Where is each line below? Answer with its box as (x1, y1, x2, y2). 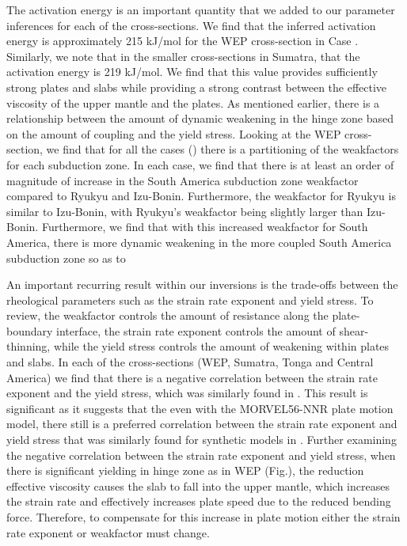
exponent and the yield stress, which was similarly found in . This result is (6, 385, 368, 401)
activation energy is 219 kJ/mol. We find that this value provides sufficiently (6, 63, 378, 80)
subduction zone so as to (6, 249, 126, 266)
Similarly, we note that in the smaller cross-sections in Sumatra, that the (6, 47, 360, 64)
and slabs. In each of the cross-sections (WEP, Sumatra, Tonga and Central (6, 354, 374, 370)
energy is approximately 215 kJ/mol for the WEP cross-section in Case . (6, 32, 359, 49)
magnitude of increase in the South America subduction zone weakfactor (6, 172, 359, 188)
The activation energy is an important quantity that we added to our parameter (6, 2, 395, 17)
